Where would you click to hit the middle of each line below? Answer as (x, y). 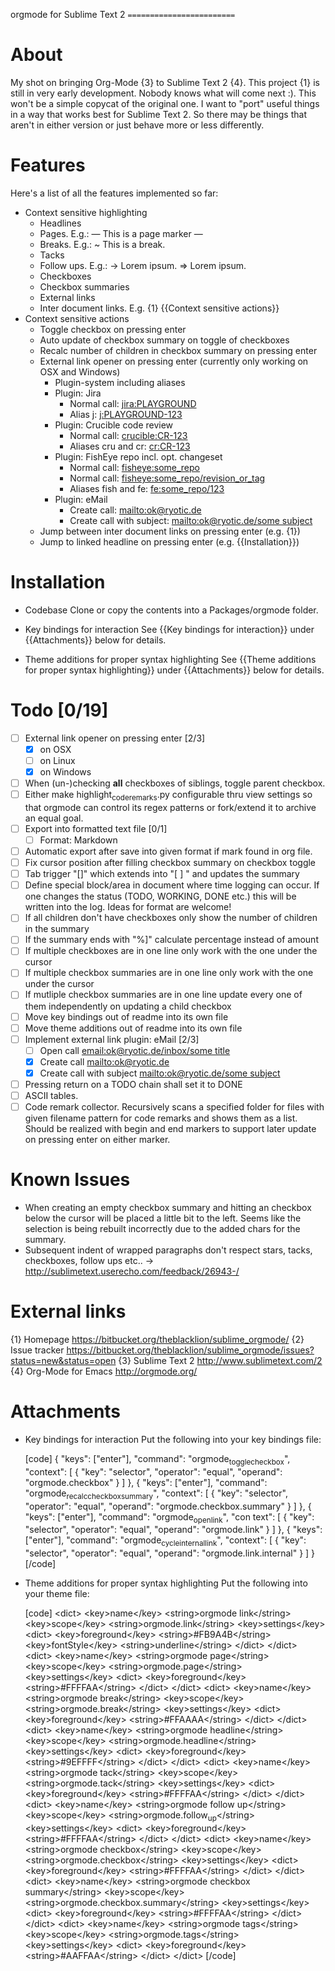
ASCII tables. (51, 1095)
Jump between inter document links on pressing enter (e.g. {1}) (170, 531)
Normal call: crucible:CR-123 (128, 435)
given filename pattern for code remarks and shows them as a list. (161, 1118)
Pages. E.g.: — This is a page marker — (121, 233)
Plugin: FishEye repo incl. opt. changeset (138, 456)
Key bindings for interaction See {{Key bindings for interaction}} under (169, 629)
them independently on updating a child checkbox (128, 1006)
